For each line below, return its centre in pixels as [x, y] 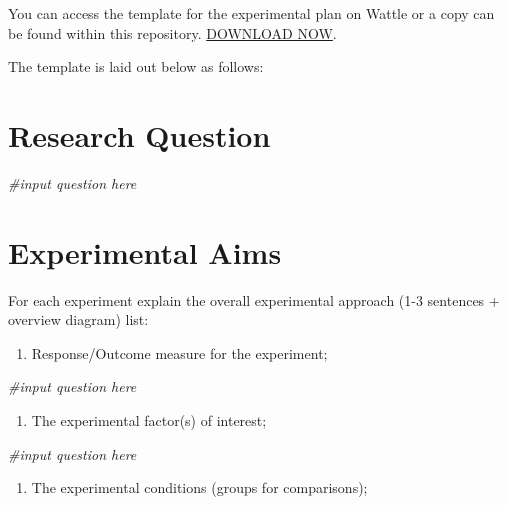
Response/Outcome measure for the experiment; [179, 352]
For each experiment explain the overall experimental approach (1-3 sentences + [254, 299]
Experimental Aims [145, 251]
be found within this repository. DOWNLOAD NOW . [172, 32]
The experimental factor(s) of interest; [149, 420]
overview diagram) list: [78, 319]
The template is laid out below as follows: [136, 66]
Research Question [139, 134]
